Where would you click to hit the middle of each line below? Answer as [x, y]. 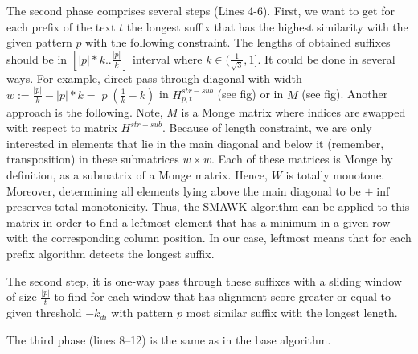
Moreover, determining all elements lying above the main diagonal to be [184, 190]
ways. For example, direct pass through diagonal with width [154, 78]
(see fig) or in [250, 94]
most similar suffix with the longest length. [292, 313]
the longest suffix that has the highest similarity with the [267, 26]
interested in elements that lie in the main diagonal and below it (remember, [195, 143]
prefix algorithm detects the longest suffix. [111, 254]
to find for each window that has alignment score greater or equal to [222, 296]
